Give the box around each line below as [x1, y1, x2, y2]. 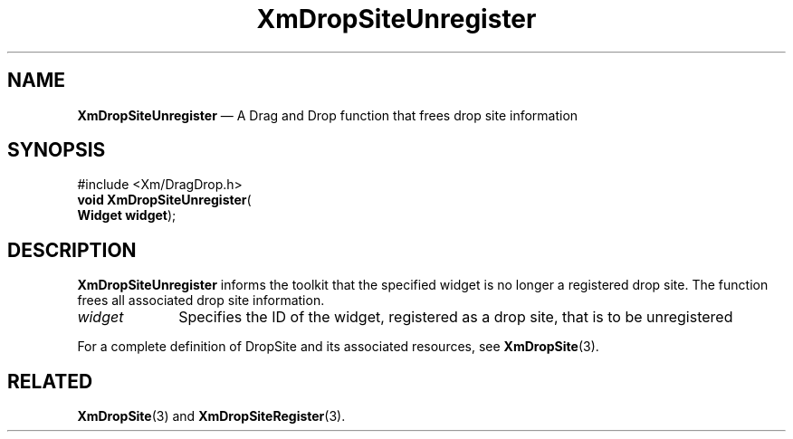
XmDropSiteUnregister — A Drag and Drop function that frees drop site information [77, 107, 578, 123]
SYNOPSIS [7, 138, 106, 162]
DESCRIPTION [7, 238, 137, 262]
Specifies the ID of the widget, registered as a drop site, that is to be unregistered [178, 308, 733, 327]
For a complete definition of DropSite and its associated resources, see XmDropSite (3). [77, 339, 599, 355]
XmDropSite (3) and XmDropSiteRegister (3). [77, 408, 346, 425]
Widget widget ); [77, 207, 177, 224]
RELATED [7, 369, 93, 393]
